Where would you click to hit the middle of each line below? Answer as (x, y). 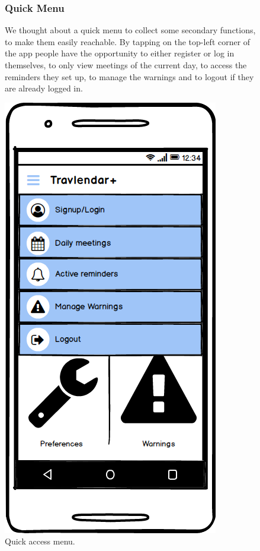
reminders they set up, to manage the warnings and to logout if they (129, 76)
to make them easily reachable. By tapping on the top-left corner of (128, 41)
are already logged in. (44, 88)
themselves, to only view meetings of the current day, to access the (126, 65)
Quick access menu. (40, 541)
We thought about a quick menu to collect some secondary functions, (130, 30)
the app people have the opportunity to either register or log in (120, 53)
